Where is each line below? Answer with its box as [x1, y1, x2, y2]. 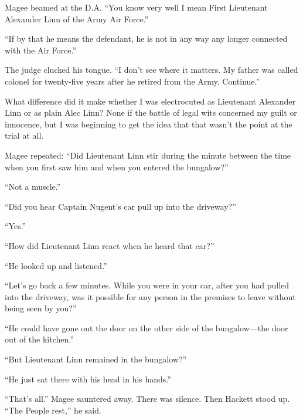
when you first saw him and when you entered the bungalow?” [5, 160, 229, 173]
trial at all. [5, 129, 44, 142]
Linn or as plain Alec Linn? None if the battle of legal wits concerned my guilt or [5, 106, 297, 119]
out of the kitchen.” [5, 333, 74, 345]
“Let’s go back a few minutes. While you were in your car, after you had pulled [5, 279, 290, 291]
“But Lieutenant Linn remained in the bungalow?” [5, 353, 187, 365]
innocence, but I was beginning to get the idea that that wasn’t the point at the [5, 117, 292, 130]
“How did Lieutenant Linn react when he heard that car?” [5, 239, 215, 251]
